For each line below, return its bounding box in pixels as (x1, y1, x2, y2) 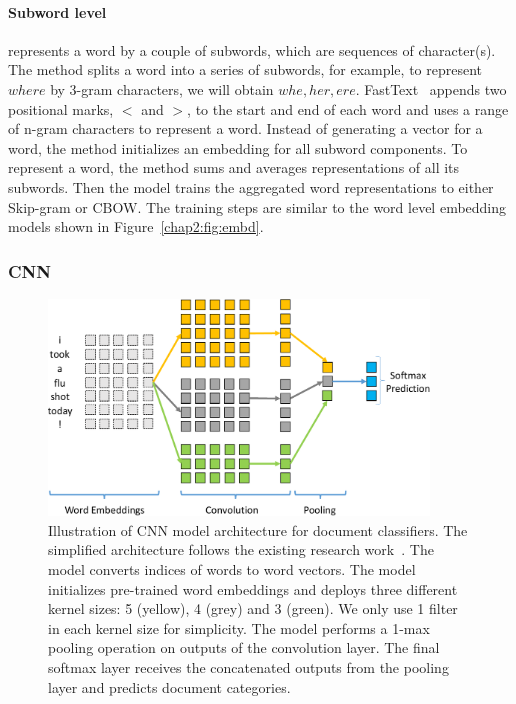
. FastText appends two (355, 78, 507, 99)
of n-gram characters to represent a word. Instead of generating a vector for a (8, 118, 483, 139)
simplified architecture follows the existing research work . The (48, 539, 434, 560)
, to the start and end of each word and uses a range (187, 98, 509, 119)
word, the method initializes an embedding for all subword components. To (8, 137, 468, 158)
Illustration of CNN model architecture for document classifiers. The (48, 519, 468, 540)
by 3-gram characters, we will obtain (50, 78, 274, 99)
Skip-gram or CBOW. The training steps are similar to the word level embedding (8, 196, 507, 217)
